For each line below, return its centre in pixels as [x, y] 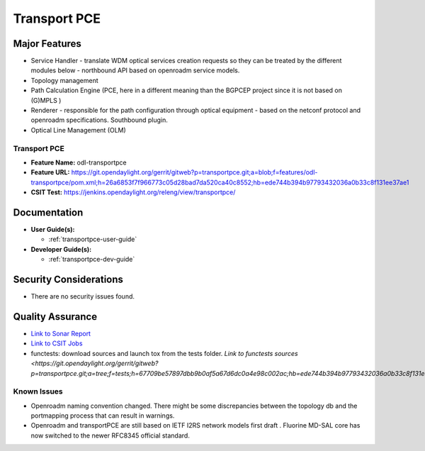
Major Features [47, 44]
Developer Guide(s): [61, 249]
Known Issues [38, 391]
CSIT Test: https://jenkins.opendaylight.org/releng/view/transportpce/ [133, 192]
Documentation [48, 212]
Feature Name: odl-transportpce [79, 162]
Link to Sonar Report [61, 334]
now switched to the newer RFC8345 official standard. [110, 435]
